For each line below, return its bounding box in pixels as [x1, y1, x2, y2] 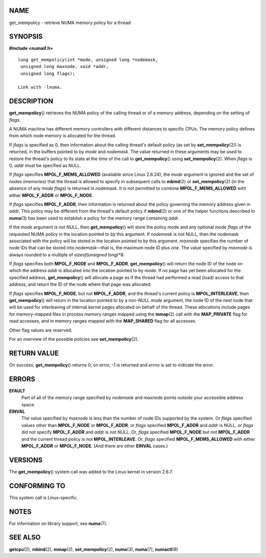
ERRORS [9, 375, 35, 383]
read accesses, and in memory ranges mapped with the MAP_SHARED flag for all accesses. [9, 318, 197, 324]
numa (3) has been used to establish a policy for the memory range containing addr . [9, 215, 180, 221]
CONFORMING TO [9, 482, 66, 490]
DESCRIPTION [9, 97, 54, 105]
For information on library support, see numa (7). [9, 520, 108, 526]
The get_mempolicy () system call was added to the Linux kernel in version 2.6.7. [9, 468, 173, 475]
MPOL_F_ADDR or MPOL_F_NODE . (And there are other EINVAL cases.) [21, 443, 168, 449]
